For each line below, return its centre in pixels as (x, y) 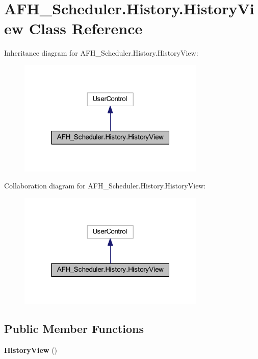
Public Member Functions (74, 329)
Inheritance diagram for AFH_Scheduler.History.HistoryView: (101, 53)
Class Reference (86, 28)
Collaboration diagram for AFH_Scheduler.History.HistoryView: (105, 186)
